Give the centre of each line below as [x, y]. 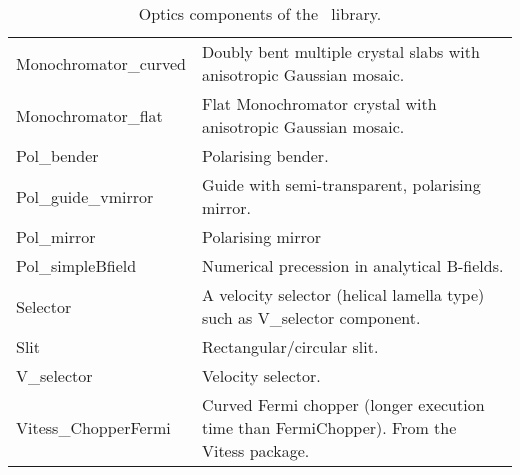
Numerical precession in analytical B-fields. [352, 265]
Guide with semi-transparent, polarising [341, 184]
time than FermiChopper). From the [329, 427]
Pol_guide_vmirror [85, 196]
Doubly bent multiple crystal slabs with [340, 51]
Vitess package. [255, 450]
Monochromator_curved [101, 63]
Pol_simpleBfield [76, 265]
